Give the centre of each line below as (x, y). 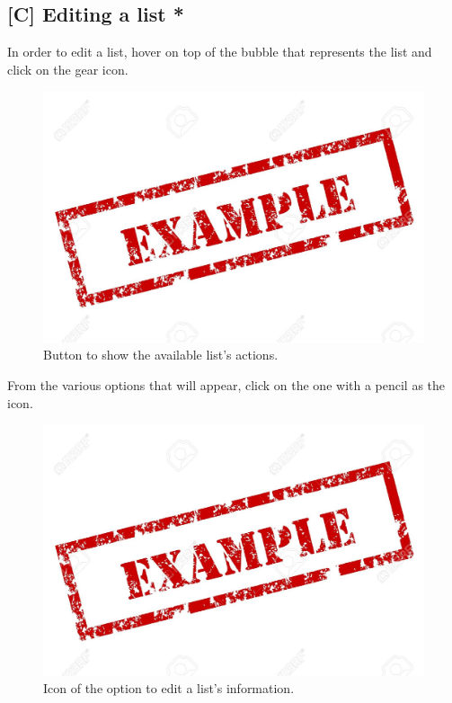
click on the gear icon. (68, 69)
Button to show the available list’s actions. (161, 355)
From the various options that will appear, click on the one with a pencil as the (226, 385)
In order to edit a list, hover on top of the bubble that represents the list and (220, 52)
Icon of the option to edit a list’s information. (169, 688)
